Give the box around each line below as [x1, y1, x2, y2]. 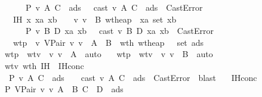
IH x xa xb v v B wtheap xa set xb [13, 12, 177, 25]
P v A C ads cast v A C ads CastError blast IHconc [8, 71, 257, 83]
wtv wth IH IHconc [4, 59, 84, 71]
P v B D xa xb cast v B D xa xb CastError [25, 24, 214, 37]
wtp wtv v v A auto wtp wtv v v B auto [4, 48, 213, 60]
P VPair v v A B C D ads [4, 83, 124, 95]
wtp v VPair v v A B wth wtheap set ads [13, 36, 204, 48]
